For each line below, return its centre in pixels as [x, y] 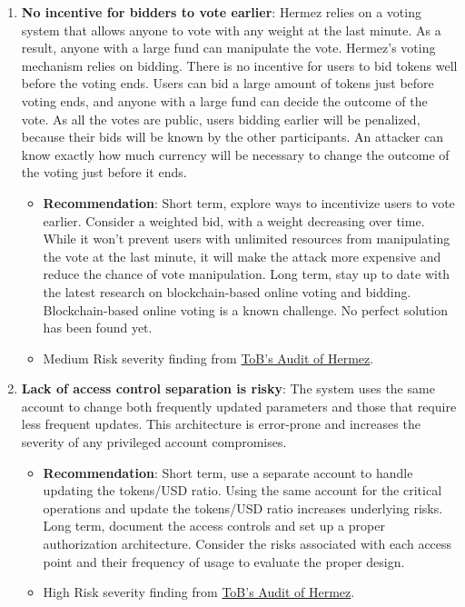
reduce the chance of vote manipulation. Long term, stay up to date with [247, 274]
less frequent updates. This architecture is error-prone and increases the [221, 424]
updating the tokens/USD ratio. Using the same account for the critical [242, 490]
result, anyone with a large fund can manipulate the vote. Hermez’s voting [228, 48]
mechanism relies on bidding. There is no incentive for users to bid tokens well [239, 65]
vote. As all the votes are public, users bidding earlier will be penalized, [221, 119]
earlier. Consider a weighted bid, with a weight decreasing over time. [234, 220]
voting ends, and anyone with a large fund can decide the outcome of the [224, 100]
